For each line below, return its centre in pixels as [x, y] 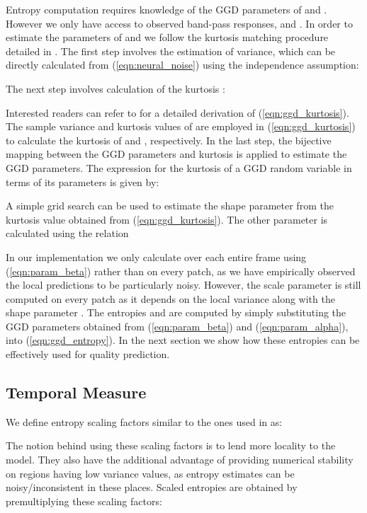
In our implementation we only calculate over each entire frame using [156, 256]
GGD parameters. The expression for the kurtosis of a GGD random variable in [179, 167]
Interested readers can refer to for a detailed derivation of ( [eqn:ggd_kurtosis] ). [177, 112]
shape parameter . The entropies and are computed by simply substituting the [176, 312]
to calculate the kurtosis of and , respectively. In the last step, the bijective [169, 140]
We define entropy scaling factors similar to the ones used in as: [144, 421]
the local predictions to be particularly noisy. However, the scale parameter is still [183, 285]
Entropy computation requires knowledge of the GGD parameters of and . [166, 9]
